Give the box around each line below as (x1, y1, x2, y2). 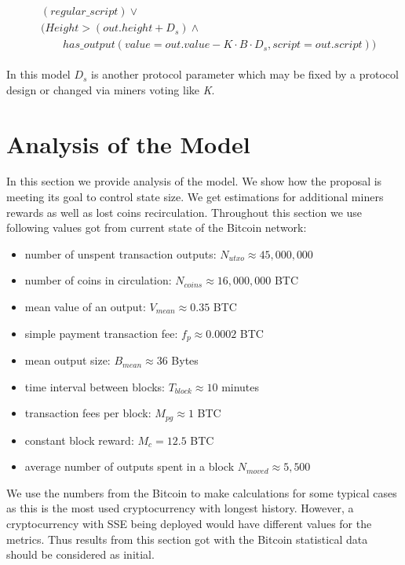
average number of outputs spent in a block (24, 458, 235, 475)
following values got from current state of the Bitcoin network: (6, 219, 307, 236)
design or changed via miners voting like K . (6, 81, 215, 97)
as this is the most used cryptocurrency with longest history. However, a (6, 500, 354, 516)
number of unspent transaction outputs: (24, 245, 217, 262)
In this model (6, 66, 71, 83)
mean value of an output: (24, 299, 146, 314)
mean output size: (24, 352, 111, 369)
